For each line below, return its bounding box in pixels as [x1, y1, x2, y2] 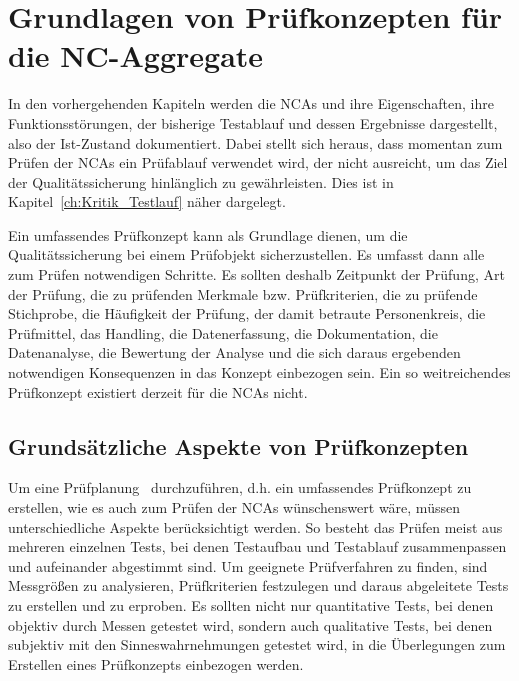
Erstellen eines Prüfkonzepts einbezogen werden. [8, 653, 304, 674]
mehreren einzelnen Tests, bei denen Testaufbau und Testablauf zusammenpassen [8, 536, 507, 557]
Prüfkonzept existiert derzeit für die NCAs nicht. [8, 381, 308, 402]
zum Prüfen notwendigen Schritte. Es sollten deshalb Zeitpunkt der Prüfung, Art [8, 264, 505, 285]
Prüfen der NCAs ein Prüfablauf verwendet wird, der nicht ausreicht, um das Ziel [8, 152, 508, 173]
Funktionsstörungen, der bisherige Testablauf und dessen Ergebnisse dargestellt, [8, 112, 498, 133]
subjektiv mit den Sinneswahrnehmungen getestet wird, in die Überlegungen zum [8, 634, 506, 655]
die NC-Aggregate [8, 35, 264, 76]
